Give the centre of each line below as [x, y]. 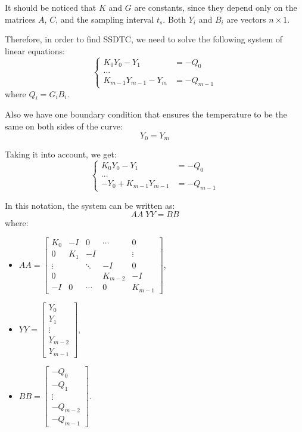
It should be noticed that [51, 7]
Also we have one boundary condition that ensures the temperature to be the [146, 114]
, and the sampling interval [105, 19]
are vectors [246, 19]
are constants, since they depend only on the [216, 7]
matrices [20, 19]
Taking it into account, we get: [61, 154]
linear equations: [35, 50]
